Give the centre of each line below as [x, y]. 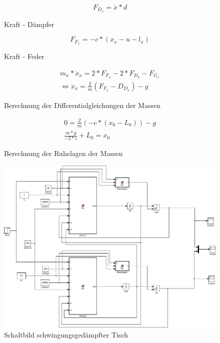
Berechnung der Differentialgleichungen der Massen [82, 105]
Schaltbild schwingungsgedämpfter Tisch [66, 334]
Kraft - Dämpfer [29, 24]
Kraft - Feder [24, 56]
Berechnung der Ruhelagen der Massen [63, 153]
